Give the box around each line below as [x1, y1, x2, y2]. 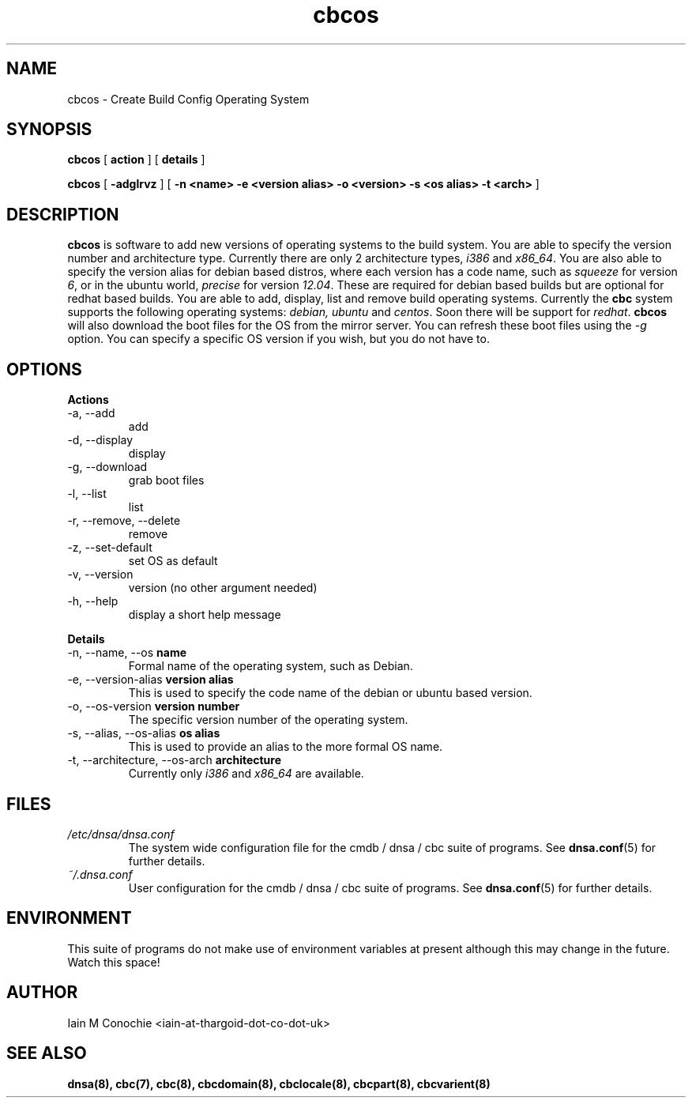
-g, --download [67, 460, 148, 474]
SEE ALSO [6, 1043, 87, 1064]
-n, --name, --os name [67, 646, 187, 660]
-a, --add [67, 406, 115, 420]
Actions [67, 393, 109, 407]
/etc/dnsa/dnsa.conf [67, 827, 175, 841]
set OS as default [128, 554, 218, 568]
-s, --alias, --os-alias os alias [67, 726, 220, 740]
